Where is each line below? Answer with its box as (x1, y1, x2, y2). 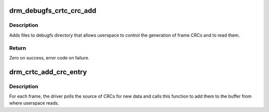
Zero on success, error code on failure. (9, 55, 90, 60)
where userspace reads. (9, 100, 59, 106)
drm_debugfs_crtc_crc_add (9, 6, 97, 15)
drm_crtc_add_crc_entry (9, 67, 87, 76)
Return (9, 45, 26, 52)
